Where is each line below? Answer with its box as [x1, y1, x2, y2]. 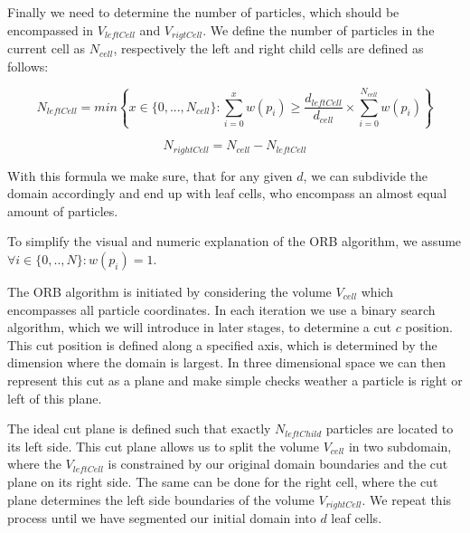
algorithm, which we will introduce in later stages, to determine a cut [7, 318, 391, 337]
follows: [7, 56, 49, 75]
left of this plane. [7, 388, 102, 407]
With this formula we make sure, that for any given [7, 166, 293, 185]
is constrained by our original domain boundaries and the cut [108, 454, 448, 473]
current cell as [7, 39, 86, 58]
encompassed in [7, 20, 94, 39]
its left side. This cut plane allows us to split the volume [7, 436, 319, 455]
